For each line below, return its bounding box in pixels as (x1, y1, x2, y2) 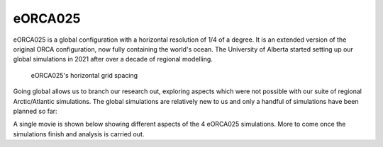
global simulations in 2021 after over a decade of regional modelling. (13, 55, 213, 64)
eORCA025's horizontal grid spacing (30, 71, 138, 79)
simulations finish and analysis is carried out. (13, 129, 145, 138)
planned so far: (13, 107, 57, 115)
